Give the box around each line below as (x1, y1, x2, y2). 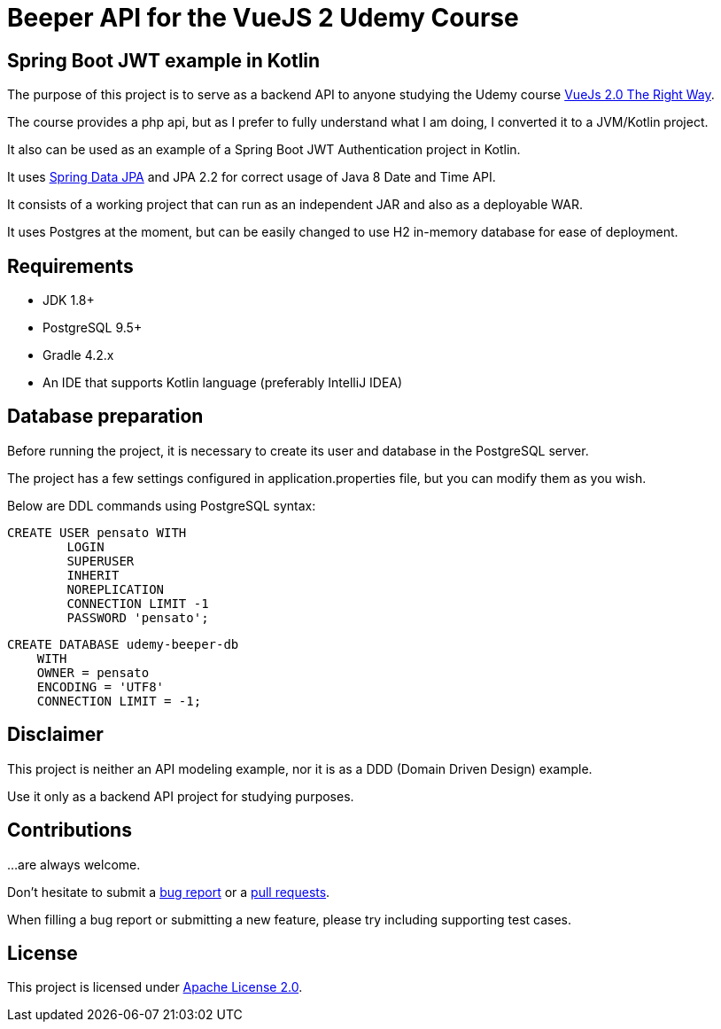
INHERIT (66, 567, 120, 582)
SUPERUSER (66, 553, 135, 568)
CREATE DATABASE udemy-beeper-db (7, 636, 239, 651)
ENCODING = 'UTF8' (36, 679, 165, 694)
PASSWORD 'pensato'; (66, 610, 209, 625)
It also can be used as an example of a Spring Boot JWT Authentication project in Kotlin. (7, 142, 521, 158)
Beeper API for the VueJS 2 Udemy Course (7, 3, 519, 33)
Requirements (7, 254, 134, 277)
